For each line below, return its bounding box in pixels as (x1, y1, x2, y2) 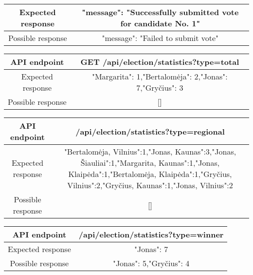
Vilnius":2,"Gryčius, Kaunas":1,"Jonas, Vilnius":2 (67, 179, 233, 191)
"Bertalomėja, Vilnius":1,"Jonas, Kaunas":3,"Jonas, (64, 146, 236, 157)
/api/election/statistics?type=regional (75, 125, 225, 137)
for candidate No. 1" (120, 18, 200, 29)
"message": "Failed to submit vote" (102, 32, 219, 43)
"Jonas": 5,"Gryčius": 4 (112, 257, 190, 269)
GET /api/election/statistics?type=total (80, 56, 239, 67)
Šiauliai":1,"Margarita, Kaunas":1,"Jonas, (80, 157, 220, 168)
